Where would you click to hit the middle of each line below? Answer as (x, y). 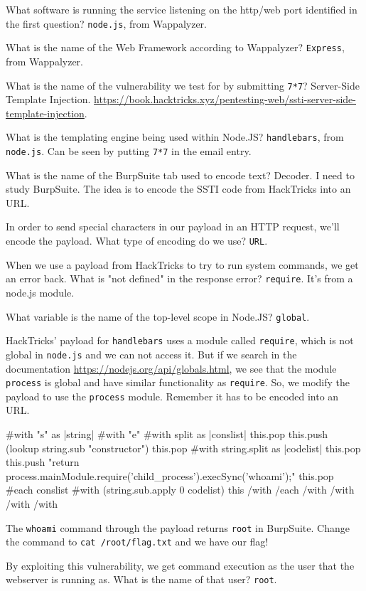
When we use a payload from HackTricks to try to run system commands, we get (182, 264)
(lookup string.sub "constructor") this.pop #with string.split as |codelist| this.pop (183, 448)
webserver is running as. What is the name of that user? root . (141, 579)
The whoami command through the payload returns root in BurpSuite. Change (178, 527)
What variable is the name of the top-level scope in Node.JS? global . (158, 316)
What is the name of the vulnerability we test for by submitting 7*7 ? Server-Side (183, 85)
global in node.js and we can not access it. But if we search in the (151, 354)
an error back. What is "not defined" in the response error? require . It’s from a (179, 278)
